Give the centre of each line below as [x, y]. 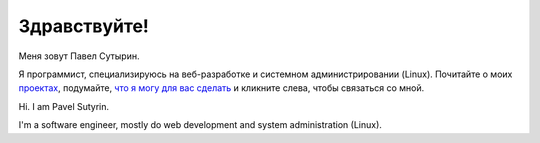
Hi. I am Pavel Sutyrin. [64, 106]
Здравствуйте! [84, 26]
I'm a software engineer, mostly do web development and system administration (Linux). [200, 125]
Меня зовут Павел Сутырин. [79, 56]
